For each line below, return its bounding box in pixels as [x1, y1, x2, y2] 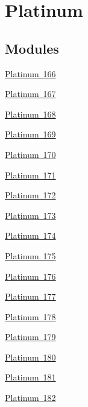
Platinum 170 [5, 148, 56, 160]
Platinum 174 [5, 229, 56, 242]
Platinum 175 [5, 249, 56, 262]
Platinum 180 [5, 350, 56, 363]
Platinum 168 [5, 107, 56, 120]
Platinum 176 [5, 270, 56, 282]
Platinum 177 [5, 290, 56, 303]
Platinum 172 [5, 189, 56, 201]
